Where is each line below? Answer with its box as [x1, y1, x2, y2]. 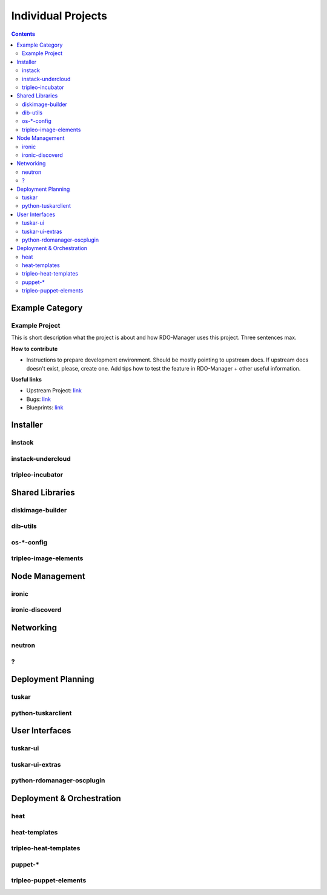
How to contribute [11, 345, 58, 352]
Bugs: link [26, 395, 51, 403]
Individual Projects [11, 9, 107, 22]
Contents [11, 30, 36, 38]
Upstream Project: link [26, 387, 82, 394]
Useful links [11, 375, 42, 383]
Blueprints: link [26, 404, 64, 411]
